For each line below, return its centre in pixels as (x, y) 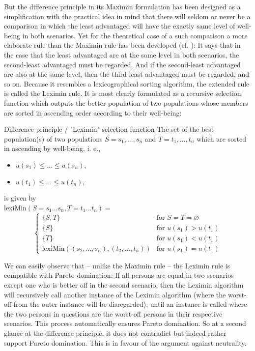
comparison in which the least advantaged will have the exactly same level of (120, 26)
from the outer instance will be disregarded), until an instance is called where (130, 304)
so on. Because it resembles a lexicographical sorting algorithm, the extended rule (127, 83)
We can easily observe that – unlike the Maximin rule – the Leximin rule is (117, 265)
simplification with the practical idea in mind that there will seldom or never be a (127, 16)
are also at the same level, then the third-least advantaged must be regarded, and (127, 74)
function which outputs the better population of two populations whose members (126, 102)
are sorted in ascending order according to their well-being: (93, 112)
